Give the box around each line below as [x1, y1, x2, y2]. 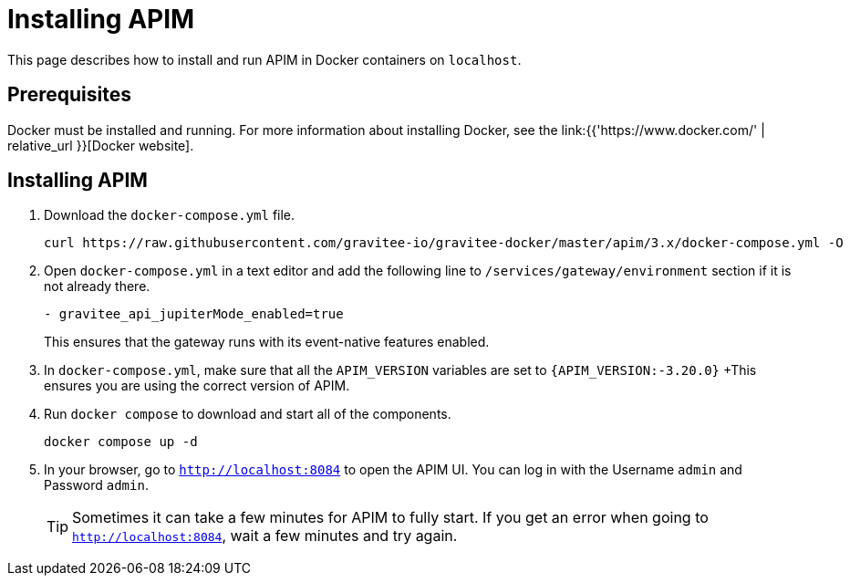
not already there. [44, 278, 150, 295]
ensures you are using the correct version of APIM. [44, 378, 350, 394]
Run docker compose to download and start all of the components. [44, 406, 451, 422]
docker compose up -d [44, 434, 198, 450]
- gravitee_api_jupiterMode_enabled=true [44, 307, 344, 322]
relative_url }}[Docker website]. [7, 137, 194, 153]
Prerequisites [7, 83, 131, 107]
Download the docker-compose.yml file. [44, 207, 295, 224]
